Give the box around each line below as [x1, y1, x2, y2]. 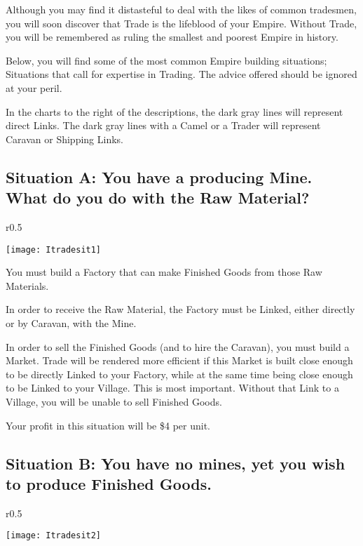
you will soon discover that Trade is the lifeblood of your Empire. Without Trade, [6, 15, 357, 30]
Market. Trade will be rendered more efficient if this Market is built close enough [6, 353, 353, 368]
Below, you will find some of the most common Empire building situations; [6, 53, 327, 67]
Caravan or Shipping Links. [6, 131, 123, 146]
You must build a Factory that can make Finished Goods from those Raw [6, 265, 322, 279]
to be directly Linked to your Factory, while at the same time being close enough [6, 366, 353, 381]
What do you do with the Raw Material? [6, 187, 310, 208]
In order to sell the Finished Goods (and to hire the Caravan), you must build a [6, 339, 350, 354]
